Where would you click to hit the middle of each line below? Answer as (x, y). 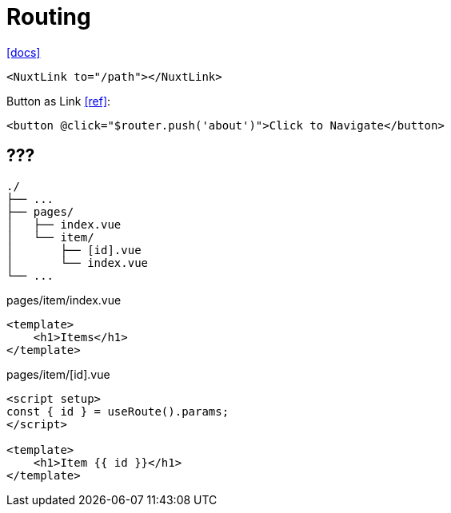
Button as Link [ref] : (59, 101)
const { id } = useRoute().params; (118, 411)
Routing (49, 17)
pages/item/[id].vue (58, 374)
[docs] (24, 52)
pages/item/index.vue (64, 300)
